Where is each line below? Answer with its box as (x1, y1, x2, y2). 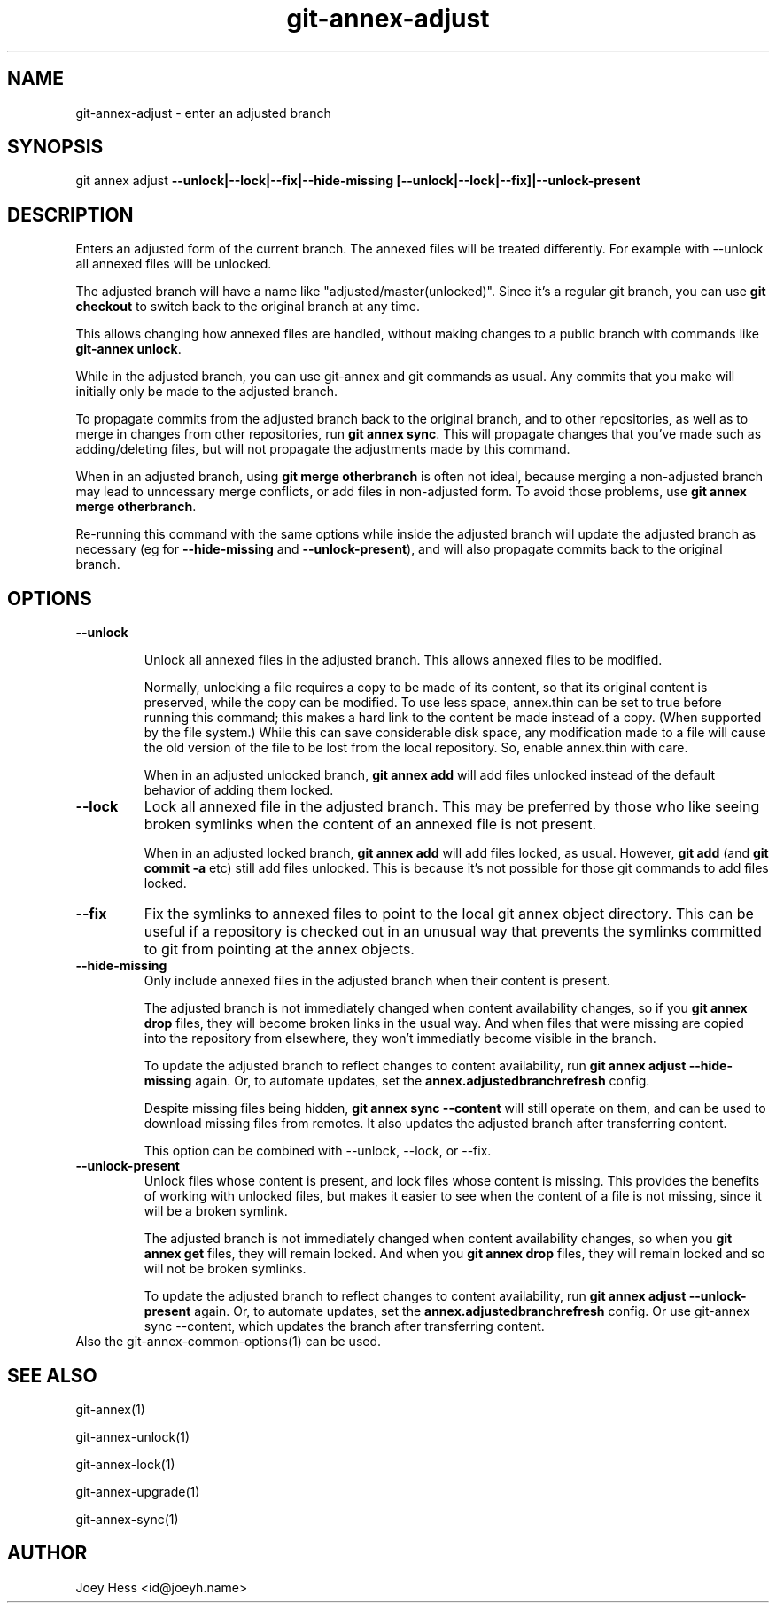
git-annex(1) (75, 1401, 145, 1417)
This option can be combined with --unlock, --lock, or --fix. (144, 1143, 492, 1159)
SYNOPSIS (7, 136, 104, 159)
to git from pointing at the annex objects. (144, 940, 415, 959)
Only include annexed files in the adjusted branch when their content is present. (144, 973, 610, 989)
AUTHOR (7, 1542, 88, 1565)
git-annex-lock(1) (75, 1456, 175, 1472)
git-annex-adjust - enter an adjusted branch (75, 105, 331, 121)
